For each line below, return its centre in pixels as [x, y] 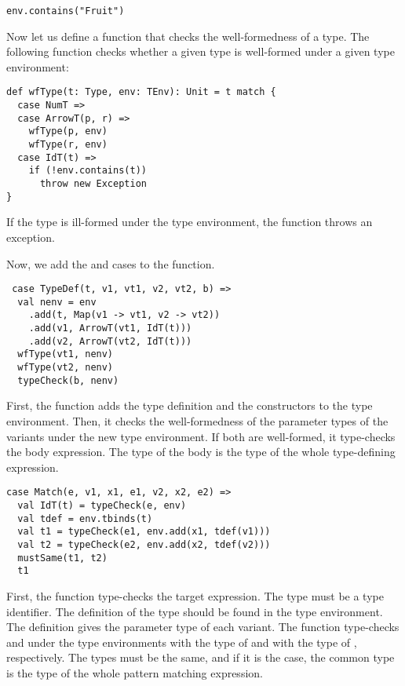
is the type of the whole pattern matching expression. [135, 672]
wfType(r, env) [68, 145]
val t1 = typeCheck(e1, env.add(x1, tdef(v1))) [144, 532]
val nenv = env [57, 302]
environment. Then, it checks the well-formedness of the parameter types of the [197, 420]
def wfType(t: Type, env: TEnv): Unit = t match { [141, 92]
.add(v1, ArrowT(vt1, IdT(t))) [110, 328]
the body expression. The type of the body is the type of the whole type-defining [201, 452]
